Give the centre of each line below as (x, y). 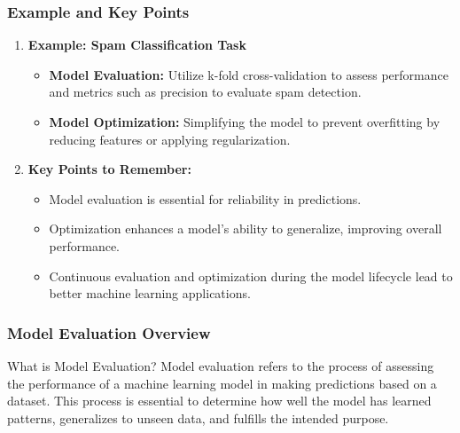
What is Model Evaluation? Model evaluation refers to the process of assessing (221, 365)
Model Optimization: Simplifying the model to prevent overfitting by (245, 122)
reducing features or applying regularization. (170, 139)
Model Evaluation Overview (109, 332)
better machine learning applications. (150, 293)
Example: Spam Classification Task (137, 45)
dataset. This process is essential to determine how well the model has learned (219, 401)
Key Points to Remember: (109, 169)
